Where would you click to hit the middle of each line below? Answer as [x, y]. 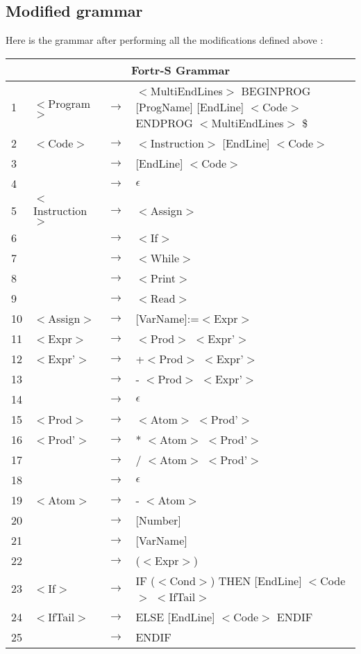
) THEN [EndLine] [256, 580]
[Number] [158, 520]
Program [69, 103]
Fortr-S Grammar [180, 70]
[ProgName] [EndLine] [190, 106]
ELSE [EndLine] [175, 616]
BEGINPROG [276, 90]
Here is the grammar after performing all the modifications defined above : [165, 40]
